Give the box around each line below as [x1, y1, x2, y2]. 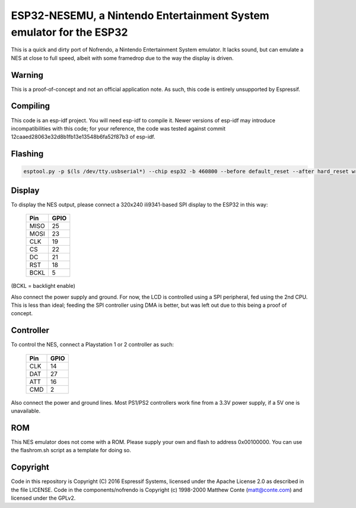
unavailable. [11, 407, 41, 415]
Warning [11, 70, 44, 80]
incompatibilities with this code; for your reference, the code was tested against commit [11, 125, 225, 132]
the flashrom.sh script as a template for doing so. [11, 447, 132, 454]
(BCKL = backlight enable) [11, 282, 75, 290]
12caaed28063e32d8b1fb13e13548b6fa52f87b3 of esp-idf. [11, 134, 155, 141]
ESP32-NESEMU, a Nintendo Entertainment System [11, 9, 269, 22]
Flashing [11, 149, 44, 159]
